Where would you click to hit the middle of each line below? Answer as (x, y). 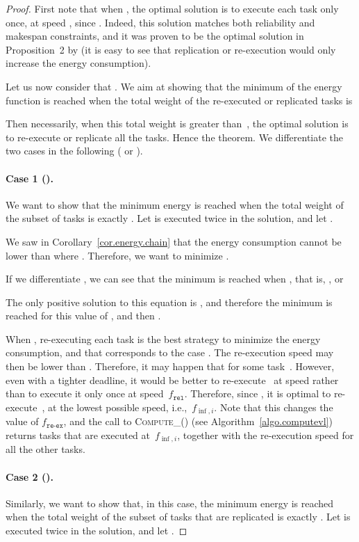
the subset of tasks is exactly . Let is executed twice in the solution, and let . (169, 218)
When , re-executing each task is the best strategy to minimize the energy (163, 338)
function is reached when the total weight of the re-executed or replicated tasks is (179, 100)
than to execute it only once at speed (85, 393)
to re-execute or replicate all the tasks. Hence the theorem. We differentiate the (174, 137)
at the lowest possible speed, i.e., (118, 407)
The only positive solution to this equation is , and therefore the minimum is (169, 302)
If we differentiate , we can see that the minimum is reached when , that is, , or (175, 279)
